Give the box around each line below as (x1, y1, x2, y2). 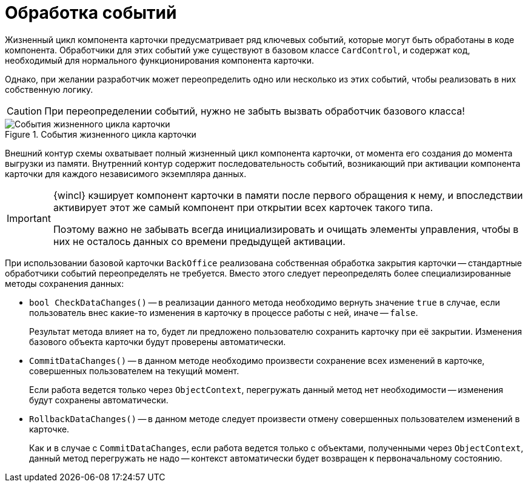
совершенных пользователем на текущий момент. (29, 365, 239, 376)
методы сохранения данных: (5, 278, 124, 289)
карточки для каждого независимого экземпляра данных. (5, 168, 247, 179)
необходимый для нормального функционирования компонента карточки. (5, 55, 315, 65)
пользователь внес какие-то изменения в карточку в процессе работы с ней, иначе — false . (29, 307, 418, 318)
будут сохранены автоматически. (29, 394, 169, 405)
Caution (7, 104, 42, 117)
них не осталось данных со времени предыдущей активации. (53, 235, 346, 247)
